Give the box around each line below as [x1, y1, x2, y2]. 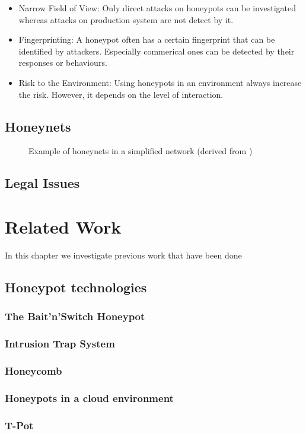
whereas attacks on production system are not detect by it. [18, 13, 234, 25]
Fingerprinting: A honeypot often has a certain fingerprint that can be [18, 33, 275, 46]
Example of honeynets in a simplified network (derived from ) [28, 145, 253, 157]
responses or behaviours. [18, 56, 107, 69]
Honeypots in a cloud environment [5, 390, 174, 405]
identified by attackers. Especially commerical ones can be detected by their [18, 44, 295, 57]
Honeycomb [5, 363, 62, 378]
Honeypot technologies [5, 277, 147, 296]
